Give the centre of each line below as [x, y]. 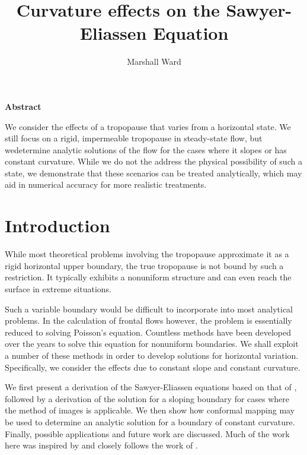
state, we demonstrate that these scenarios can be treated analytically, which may [153, 173]
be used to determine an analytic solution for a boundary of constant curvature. [150, 421]
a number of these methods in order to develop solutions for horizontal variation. [152, 355]
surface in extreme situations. [58, 288]
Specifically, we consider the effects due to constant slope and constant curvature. [153, 367]
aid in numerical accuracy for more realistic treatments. [106, 184]
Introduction [57, 225]
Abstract [23, 106]
